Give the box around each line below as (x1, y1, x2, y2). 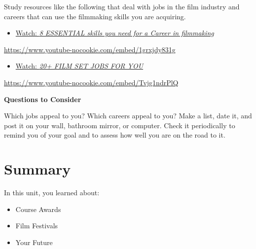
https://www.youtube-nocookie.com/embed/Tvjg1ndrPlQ (4, 77, 179, 87)
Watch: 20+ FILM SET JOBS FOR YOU (15, 61, 144, 71)
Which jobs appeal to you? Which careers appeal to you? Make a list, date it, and (4, 110, 252, 121)
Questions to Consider (4, 94, 81, 104)
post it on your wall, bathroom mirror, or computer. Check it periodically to (4, 120, 235, 130)
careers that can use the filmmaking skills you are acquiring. (4, 11, 186, 21)
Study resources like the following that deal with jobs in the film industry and (4, 1, 240, 11)
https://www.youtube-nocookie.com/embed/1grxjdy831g (4, 44, 176, 54)
